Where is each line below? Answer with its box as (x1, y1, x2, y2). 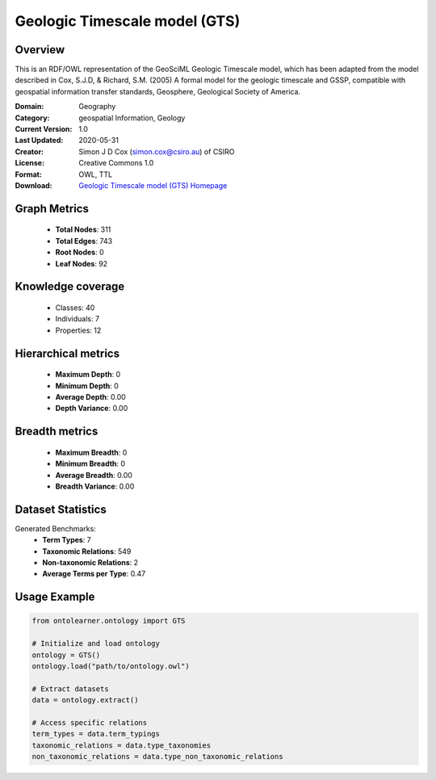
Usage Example (15, 590, 95, 604)
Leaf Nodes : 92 (55, 258, 108, 268)
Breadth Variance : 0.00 (55, 481, 135, 491)
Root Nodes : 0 (55, 247, 104, 258)
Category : (15, 113, 50, 123)
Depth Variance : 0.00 (55, 404, 128, 413)
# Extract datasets (31, 684, 109, 694)
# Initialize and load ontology (31, 639, 161, 648)
